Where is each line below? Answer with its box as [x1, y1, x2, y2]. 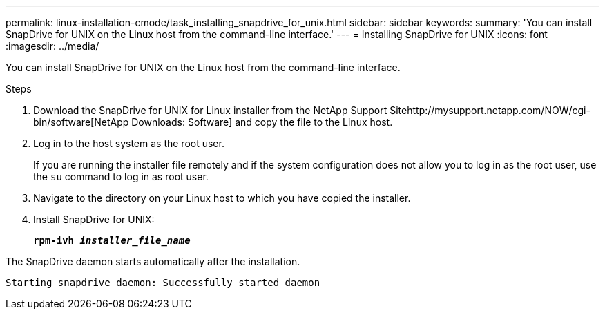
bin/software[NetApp [33, 116, 129, 128]
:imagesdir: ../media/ [6, 40, 99, 52]
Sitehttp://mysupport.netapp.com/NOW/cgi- [390, 104, 590, 116]
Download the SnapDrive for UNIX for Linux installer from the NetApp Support [33, 104, 387, 116]
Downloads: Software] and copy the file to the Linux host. [131, 116, 393, 128]
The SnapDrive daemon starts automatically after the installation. [6, 256, 300, 267]
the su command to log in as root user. [33, 171, 209, 182]
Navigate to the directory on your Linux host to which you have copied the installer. [33, 192, 411, 204]
